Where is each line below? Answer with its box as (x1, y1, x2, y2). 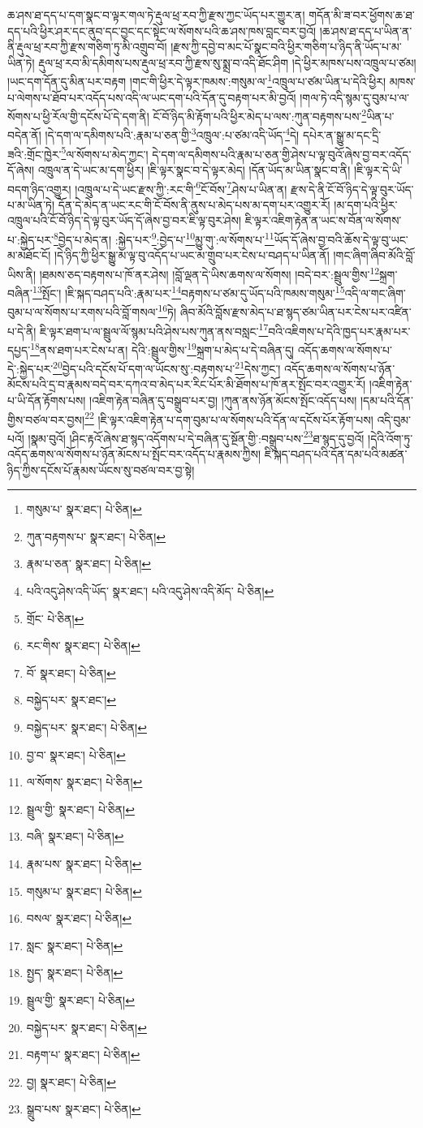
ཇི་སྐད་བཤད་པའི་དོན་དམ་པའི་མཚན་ (264, 446, 408, 463)
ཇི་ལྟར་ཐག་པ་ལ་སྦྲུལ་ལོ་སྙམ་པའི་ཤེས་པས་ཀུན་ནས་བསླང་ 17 (40, 320, 269, 339)
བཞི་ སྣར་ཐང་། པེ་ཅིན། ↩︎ (26, 828, 124, 845)
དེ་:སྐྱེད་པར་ (7, 359, 54, 377)
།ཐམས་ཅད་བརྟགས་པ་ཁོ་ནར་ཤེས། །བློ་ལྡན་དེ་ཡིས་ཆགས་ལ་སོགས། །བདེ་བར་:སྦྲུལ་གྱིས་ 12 (39, 263, 380, 282)
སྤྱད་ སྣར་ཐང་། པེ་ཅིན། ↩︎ (26, 964, 123, 981)
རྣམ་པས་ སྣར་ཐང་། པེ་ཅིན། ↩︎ (26, 855, 142, 872)
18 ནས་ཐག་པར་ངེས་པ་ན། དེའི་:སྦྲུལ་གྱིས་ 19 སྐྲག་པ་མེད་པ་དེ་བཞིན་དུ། (30, 338, 295, 358)
